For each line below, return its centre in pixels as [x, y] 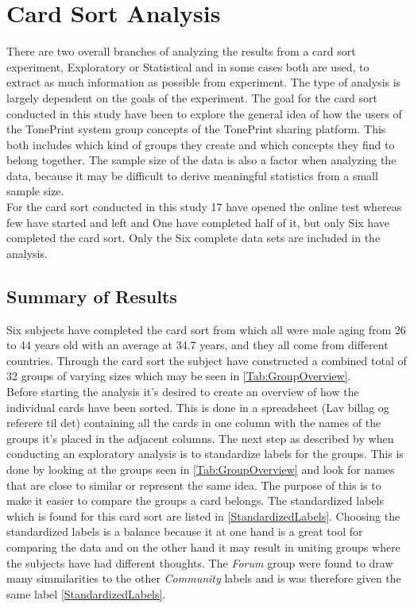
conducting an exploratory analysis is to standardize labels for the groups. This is [205, 454]
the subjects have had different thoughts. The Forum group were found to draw [200, 562]
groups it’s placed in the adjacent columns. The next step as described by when [200, 438]
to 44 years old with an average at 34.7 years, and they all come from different [197, 345]
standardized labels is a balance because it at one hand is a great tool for [185, 531]
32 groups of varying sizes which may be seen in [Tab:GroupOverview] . [179, 376]
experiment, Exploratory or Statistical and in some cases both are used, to [188, 66]
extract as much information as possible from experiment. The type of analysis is [204, 82]
